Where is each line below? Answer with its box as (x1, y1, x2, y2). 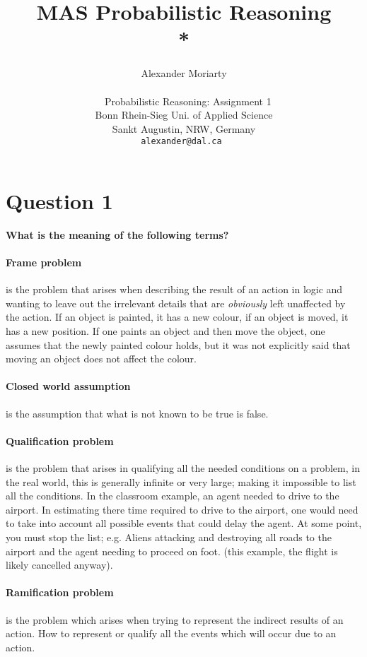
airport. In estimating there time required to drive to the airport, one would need (6, 502, 359, 516)
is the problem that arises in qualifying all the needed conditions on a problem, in (6, 461, 360, 475)
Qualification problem (6, 433, 114, 448)
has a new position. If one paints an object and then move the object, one (6, 324, 325, 338)
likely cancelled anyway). (6, 557, 113, 572)
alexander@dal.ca (141, 136, 222, 147)
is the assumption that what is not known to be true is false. (6, 406, 269, 420)
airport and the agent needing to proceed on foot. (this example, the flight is (6, 543, 338, 558)
